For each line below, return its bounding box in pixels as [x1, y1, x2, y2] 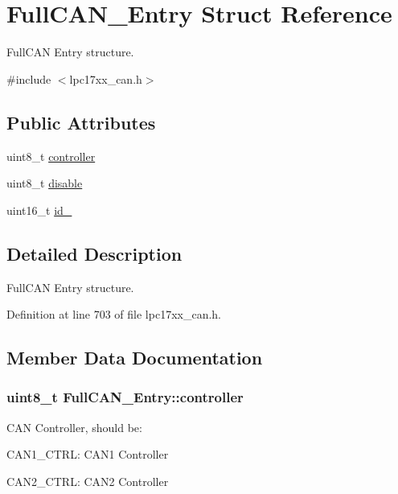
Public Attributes [6, 109, 156, 134]
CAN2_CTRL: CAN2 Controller [6, 472, 169, 489]
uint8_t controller [6, 147, 96, 164]
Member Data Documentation [6, 345, 263, 370]
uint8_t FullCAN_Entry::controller [6, 387, 244, 407]
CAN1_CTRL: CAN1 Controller [6, 446, 169, 463]
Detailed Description [6, 241, 183, 266]
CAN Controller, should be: [6, 418, 142, 435]
